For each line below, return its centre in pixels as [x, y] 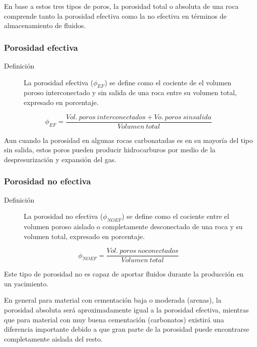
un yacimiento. [26, 283]
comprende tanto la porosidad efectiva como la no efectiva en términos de [115, 16]
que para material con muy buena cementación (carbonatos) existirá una [114, 319]
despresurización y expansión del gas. [60, 159]
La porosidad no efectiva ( [64, 216]
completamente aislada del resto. [53, 338]
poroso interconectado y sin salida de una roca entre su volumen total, [130, 92]
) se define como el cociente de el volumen [168, 82]
